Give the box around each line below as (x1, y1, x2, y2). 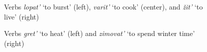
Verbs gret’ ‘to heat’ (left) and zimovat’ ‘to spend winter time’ (4, 28, 195, 38)
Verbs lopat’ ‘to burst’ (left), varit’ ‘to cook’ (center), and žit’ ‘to (4, 1, 203, 11)
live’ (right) (4, 11, 39, 21)
